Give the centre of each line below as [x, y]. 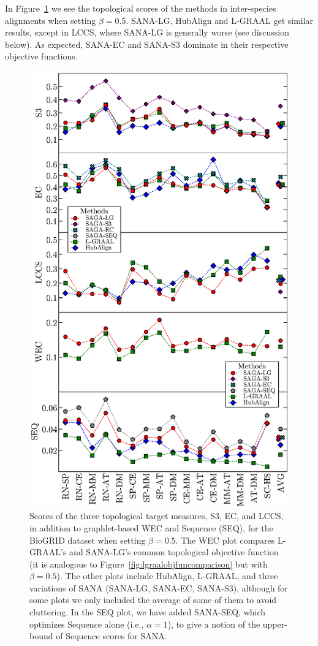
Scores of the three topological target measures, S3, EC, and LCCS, [157, 516]
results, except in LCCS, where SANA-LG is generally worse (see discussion [147, 32]
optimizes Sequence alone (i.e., [87, 624]
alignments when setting [51, 20]
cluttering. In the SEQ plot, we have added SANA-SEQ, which [148, 612]
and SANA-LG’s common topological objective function [174, 552]
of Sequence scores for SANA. [112, 636]
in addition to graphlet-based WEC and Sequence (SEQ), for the [151, 527]
